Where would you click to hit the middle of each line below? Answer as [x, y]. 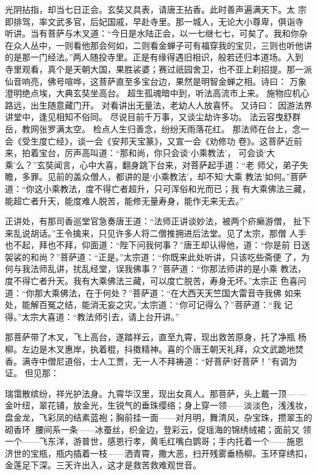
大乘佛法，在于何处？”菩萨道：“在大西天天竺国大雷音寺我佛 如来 [172, 292]
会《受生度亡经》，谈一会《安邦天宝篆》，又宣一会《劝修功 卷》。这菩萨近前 [154, 141]
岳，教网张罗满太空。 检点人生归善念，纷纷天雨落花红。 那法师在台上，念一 [157, 128]
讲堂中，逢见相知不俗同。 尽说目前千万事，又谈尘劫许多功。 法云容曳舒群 [153, 117]
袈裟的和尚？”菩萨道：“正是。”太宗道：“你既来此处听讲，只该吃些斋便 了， [153, 256]
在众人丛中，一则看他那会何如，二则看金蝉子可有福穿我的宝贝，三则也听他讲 [158, 45]
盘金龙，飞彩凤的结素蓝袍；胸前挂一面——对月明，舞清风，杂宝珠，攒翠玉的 [158, 417]
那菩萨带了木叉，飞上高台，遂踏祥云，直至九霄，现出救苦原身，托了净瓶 [150, 337]
